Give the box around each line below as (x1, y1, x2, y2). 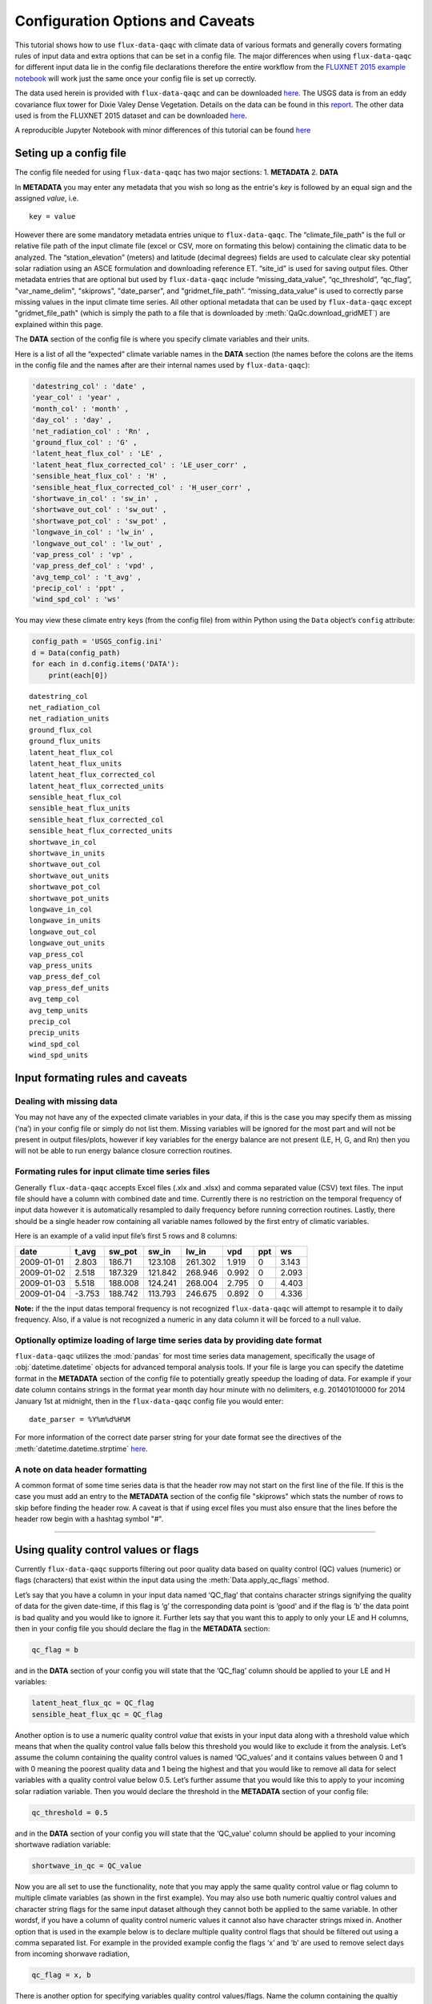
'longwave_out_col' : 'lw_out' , (31, 539, 163, 548)
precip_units (29, 1028, 80, 1037)
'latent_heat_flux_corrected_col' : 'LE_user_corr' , (31, 460, 247, 469)
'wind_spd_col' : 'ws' (31, 595, 121, 604)
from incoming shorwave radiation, (14, 1949, 130, 1959)
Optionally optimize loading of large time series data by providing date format (14, 1335, 322, 1346)
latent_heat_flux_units (29, 758, 122, 768)
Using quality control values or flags (14, 1543, 199, 1557)
